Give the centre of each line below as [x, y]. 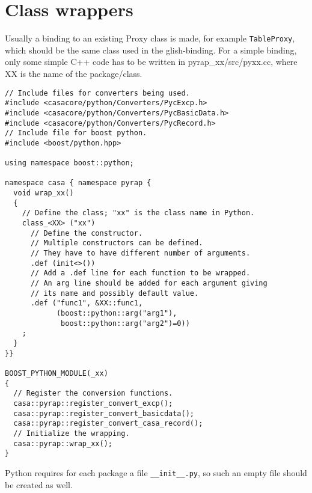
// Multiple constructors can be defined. [117, 243]
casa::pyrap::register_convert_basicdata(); [104, 413]
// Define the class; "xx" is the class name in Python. [138, 213]
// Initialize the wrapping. [72, 433]
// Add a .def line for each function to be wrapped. [140, 273]
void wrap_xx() [44, 193]
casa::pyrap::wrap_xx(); [63, 443]
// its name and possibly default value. [115, 293]
